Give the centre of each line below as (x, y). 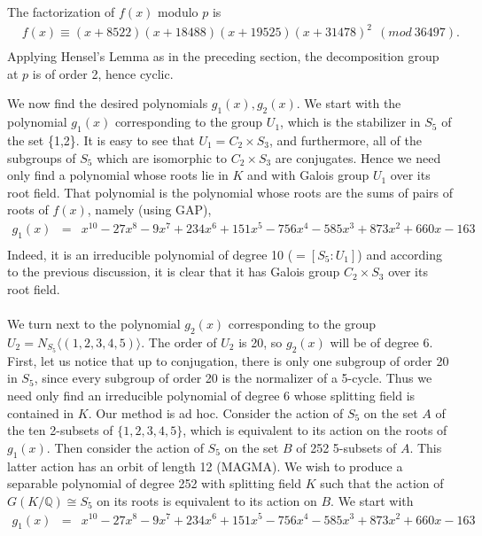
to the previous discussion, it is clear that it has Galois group (174, 272)
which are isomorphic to (162, 157)
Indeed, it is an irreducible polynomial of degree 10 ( (150, 254)
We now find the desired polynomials (108, 103)
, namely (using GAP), (149, 210)
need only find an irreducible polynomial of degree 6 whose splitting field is (211, 396)
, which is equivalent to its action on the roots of (315, 430)
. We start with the (349, 103)
